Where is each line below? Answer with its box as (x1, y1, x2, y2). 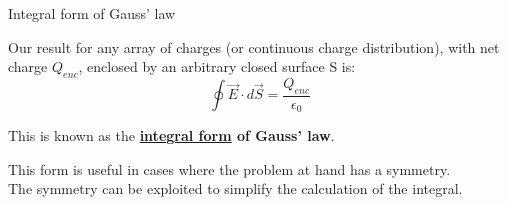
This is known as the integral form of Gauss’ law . (8, 125, 335, 146)
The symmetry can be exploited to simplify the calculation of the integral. (8, 178, 463, 199)
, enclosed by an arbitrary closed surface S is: (78, 56, 356, 77)
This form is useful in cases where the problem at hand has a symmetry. (8, 158, 451, 179)
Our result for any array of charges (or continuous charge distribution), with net (8, 36, 500, 57)
